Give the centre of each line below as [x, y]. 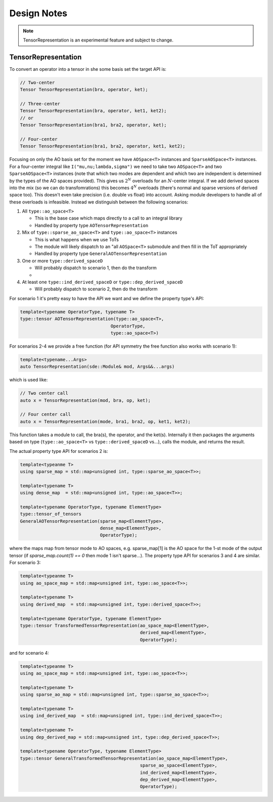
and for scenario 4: [29, 653]
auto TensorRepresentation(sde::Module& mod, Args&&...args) [97, 367]
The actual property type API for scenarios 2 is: [59, 451]
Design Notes [38, 13]
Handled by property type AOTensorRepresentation [92, 225]
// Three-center [40, 104]
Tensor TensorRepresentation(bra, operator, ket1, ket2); [93, 111]
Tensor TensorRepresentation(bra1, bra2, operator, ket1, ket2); [103, 146]
